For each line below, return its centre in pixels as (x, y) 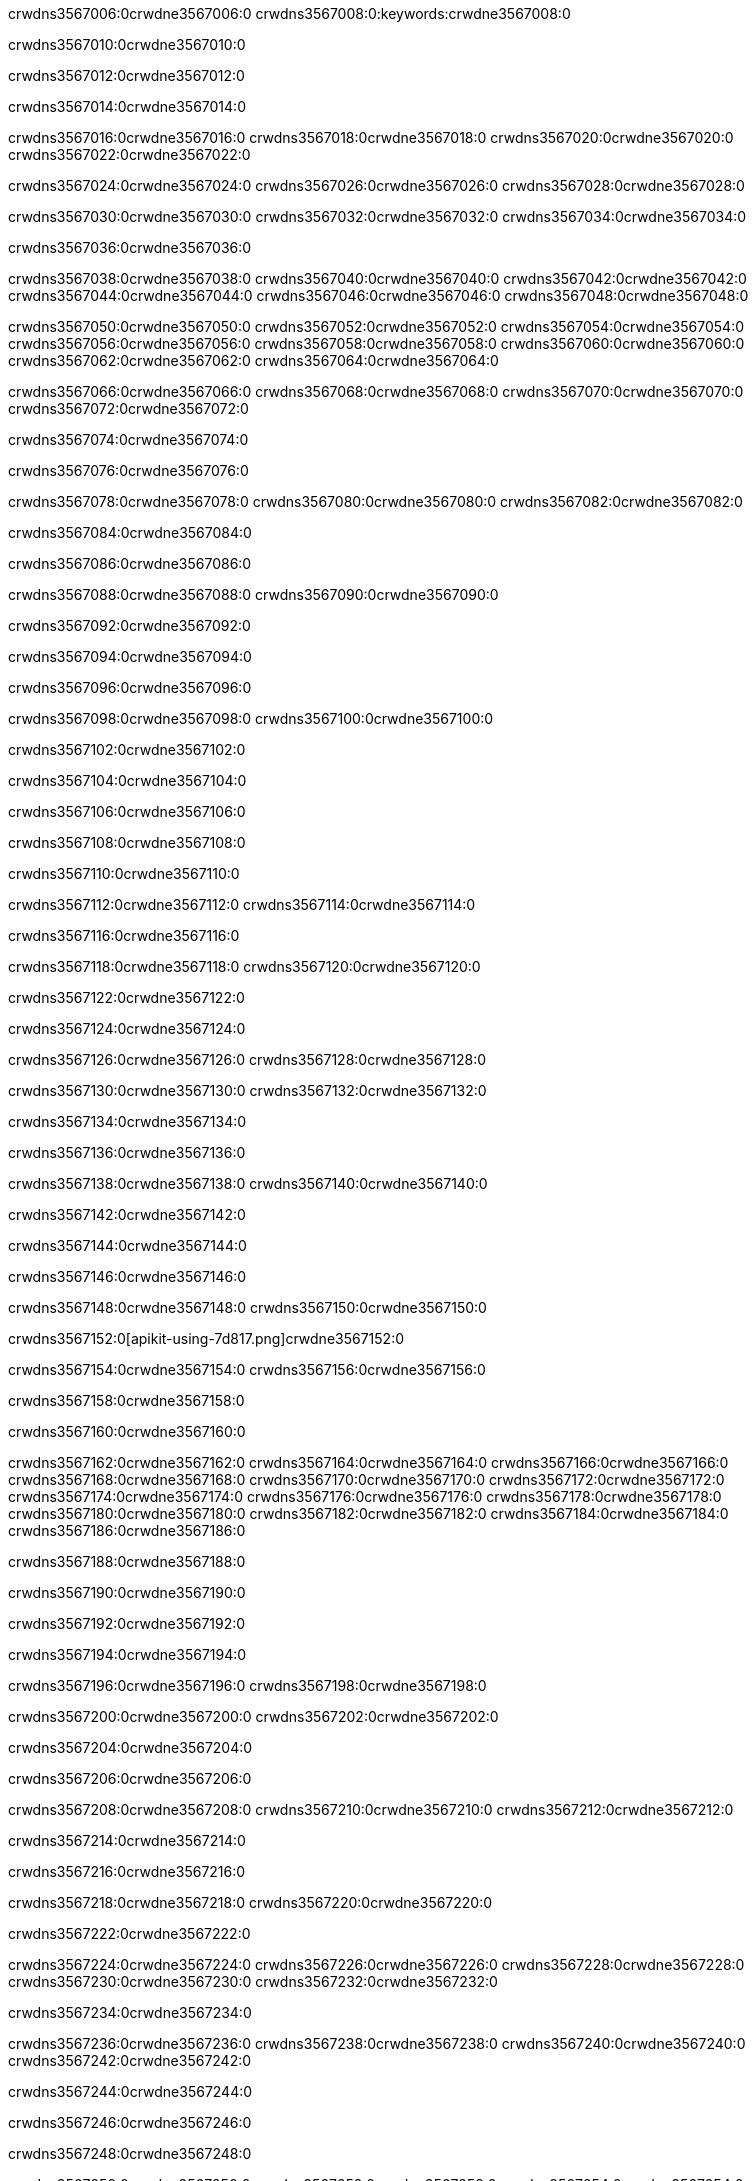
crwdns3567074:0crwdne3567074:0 (128, 439)
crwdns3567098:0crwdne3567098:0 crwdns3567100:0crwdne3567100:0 (251, 718)
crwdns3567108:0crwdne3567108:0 (127, 842)
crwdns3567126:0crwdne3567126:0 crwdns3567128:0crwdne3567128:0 (247, 1059)
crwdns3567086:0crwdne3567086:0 (130, 563)
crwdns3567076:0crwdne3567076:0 (128, 470)
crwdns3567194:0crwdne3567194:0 (127, 1654)
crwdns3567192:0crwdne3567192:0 (127, 1623)
